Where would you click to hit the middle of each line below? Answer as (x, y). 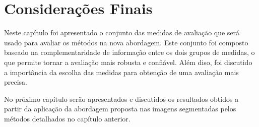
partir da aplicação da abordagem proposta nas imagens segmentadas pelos (120, 109)
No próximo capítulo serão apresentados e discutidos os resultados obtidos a (121, 99)
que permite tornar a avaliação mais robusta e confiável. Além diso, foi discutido (128, 62)
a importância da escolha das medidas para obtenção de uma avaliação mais (121, 72)
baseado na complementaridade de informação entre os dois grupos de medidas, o (129, 52)
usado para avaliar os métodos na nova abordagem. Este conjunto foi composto (126, 42)
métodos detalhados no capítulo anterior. (67, 118)
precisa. (16, 82)
